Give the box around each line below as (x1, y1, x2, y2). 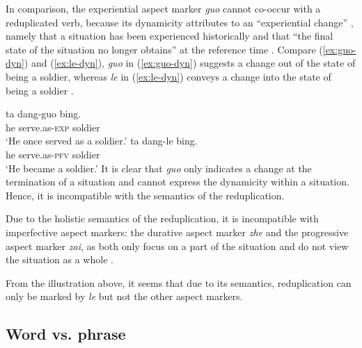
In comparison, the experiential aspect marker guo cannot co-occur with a (6, 1, 321, 15)
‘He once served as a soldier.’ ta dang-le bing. (6, 133, 198, 148)
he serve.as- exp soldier (6, 119, 100, 134)
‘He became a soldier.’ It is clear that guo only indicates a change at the (6, 160, 312, 175)
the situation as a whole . (6, 252, 113, 267)
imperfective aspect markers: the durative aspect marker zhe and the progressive (6, 224, 349, 239)
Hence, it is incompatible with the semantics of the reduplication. (6, 188, 285, 202)
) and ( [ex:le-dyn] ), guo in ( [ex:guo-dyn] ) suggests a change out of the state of (24, 56, 356, 70)
